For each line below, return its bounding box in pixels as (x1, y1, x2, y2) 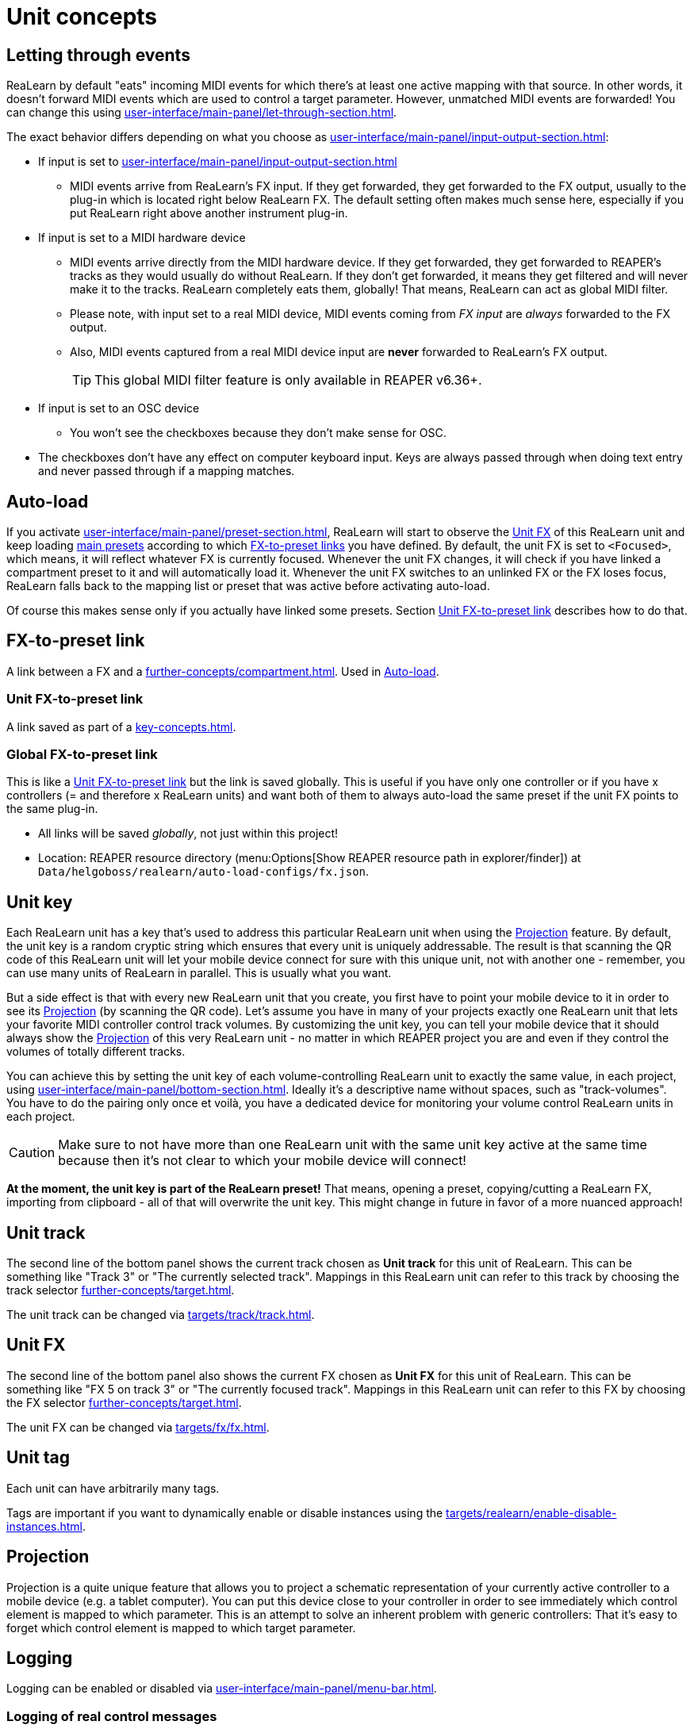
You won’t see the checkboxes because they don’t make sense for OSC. (70, 426, 447, 440)
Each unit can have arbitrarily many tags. (6, 1481, 220, 1495)
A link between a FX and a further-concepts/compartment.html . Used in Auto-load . (6, 664, 439, 678)
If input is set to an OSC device (38, 401, 200, 416)
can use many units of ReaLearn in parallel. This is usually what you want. (6, 966, 392, 980)
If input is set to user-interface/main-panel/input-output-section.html (38, 155, 397, 169)
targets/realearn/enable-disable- (446, 1505, 617, 1520)
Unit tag (6, 1447, 71, 1468)
